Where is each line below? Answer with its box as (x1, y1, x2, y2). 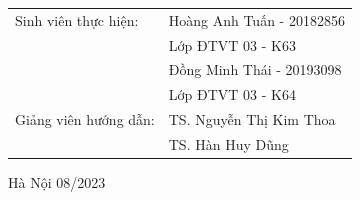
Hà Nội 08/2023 (8, 172, 106, 193)
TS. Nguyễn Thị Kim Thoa (168, 109, 336, 130)
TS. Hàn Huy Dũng (168, 133, 289, 154)
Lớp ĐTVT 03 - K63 (168, 34, 296, 55)
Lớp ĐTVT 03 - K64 (168, 84, 296, 105)
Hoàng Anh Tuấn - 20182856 (168, 9, 345, 30)
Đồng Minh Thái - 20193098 (168, 59, 342, 80)
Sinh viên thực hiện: (15, 9, 139, 30)
